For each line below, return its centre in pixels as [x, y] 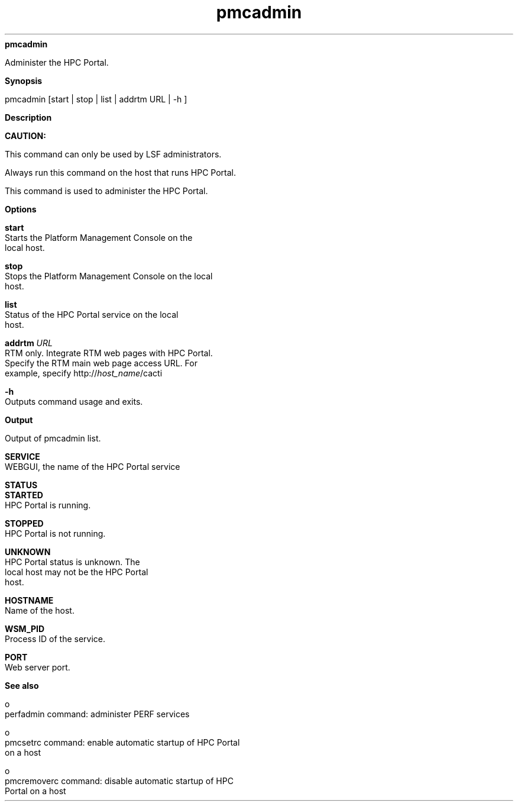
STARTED [24, 495]
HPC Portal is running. [48, 505]
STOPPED [24, 523]
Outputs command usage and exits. [74, 401]
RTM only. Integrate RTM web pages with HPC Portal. [109, 353]
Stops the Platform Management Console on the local [109, 276]
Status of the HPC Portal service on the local [92, 314]
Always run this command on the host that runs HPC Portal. [120, 172]
